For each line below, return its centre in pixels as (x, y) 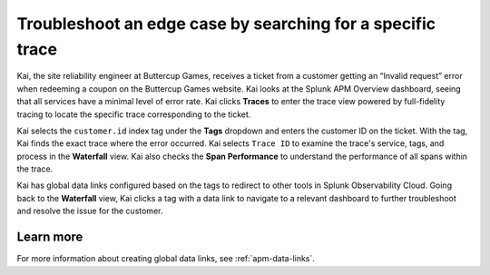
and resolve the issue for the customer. (90, 211)
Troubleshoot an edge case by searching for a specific (226, 24)
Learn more (50, 237)
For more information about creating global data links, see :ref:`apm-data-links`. (166, 259)
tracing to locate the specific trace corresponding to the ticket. (134, 114)
